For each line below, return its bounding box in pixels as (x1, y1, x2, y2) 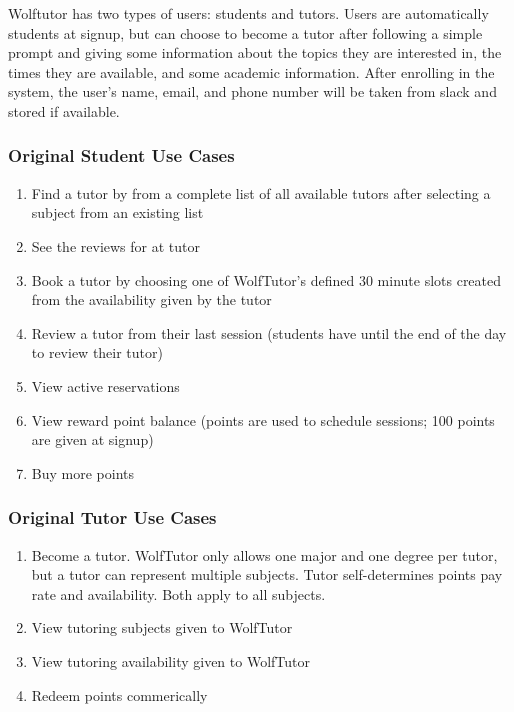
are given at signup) (31, 429, 154, 450)
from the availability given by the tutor (31, 289, 272, 310)
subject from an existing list (31, 202, 204, 223)
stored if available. (8, 100, 120, 121)
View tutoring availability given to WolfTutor (31, 650, 310, 671)
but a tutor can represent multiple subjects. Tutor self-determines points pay (31, 564, 503, 585)
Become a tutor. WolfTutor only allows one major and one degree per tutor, (31, 544, 498, 565)
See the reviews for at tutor (31, 235, 200, 256)
